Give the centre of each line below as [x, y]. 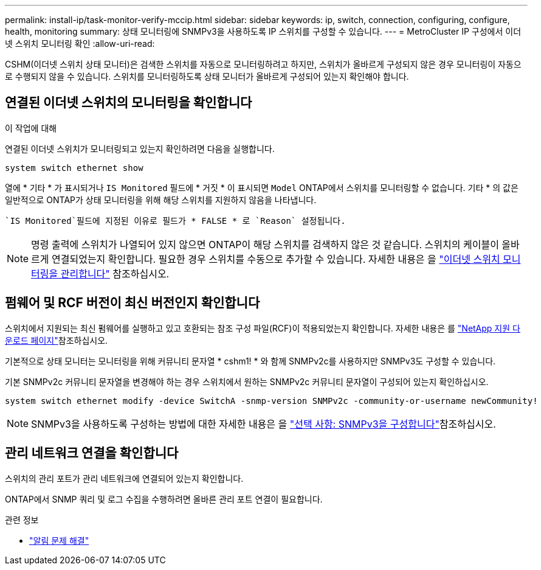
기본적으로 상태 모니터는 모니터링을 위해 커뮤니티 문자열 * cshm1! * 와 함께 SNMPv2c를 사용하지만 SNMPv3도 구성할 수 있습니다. [250, 361]
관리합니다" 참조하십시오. [115, 273]
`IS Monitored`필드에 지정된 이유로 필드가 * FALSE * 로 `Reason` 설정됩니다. [175, 221]
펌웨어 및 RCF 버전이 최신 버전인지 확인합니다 [133, 303]
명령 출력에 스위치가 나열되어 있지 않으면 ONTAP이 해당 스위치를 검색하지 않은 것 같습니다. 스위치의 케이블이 [265, 244]
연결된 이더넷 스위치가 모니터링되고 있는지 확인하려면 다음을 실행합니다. [140, 148]
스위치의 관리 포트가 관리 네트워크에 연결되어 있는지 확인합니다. [124, 478]
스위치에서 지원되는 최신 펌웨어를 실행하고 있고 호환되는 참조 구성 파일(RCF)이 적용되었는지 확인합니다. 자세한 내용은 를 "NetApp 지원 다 [263, 328]
